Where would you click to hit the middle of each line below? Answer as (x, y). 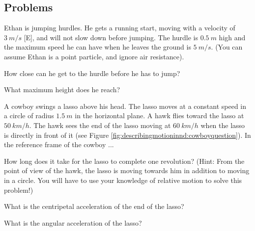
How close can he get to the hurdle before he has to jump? (92, 73)
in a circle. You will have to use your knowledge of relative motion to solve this (123, 180)
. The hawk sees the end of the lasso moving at (100, 125)
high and (232, 37)
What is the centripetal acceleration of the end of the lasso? (94, 206)
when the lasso (223, 125)
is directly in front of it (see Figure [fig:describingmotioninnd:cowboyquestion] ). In (127, 135)
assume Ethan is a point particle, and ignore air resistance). (94, 56)
